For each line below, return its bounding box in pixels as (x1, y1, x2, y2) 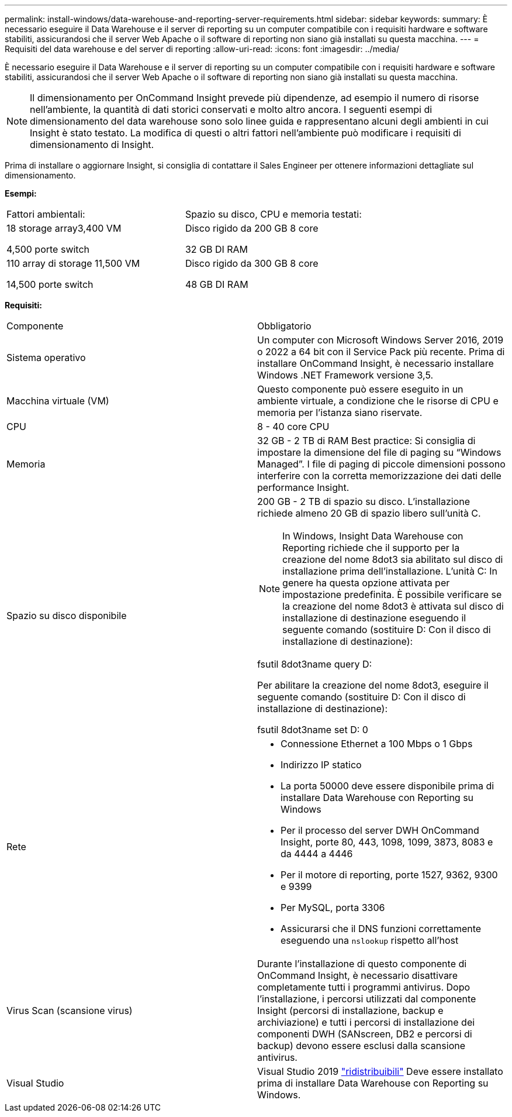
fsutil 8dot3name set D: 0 (257, 724, 368, 735)
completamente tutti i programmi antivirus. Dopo (257, 981, 471, 993)
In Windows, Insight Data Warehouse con (282, 530, 463, 542)
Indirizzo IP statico (281, 759, 362, 771)
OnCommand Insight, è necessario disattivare (257, 970, 458, 981)
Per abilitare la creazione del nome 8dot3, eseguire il (257, 679, 489, 691)
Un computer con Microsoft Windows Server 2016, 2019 (257, 334, 504, 346)
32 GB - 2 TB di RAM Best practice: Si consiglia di (257, 435, 476, 446)
